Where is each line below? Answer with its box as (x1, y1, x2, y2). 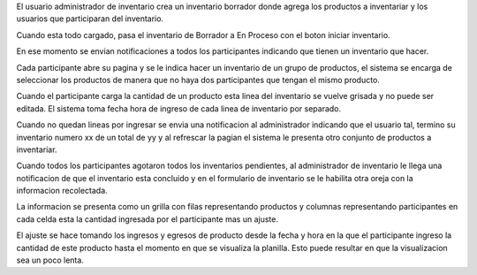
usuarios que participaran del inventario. (16, 13, 163, 24)
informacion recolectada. (16, 186, 108, 196)
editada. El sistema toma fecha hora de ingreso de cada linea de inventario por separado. (16, 103, 342, 114)
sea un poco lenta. (16, 255, 84, 265)
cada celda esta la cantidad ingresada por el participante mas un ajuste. (16, 213, 278, 225)
